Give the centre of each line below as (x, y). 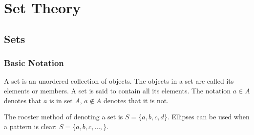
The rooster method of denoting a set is (63, 117)
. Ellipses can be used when (208, 117)
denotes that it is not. (136, 100)
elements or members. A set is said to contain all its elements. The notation (117, 90)
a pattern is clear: (31, 126)
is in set (61, 100)
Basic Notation (34, 63)
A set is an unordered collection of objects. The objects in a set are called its (119, 81)
